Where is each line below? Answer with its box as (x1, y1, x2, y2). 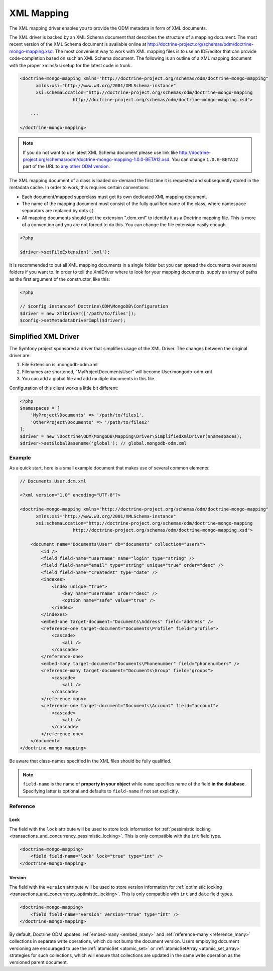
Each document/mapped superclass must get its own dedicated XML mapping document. (22, 194, 207, 200)
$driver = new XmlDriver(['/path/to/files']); (20, 310, 136, 316)
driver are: (9, 353, 31, 359)
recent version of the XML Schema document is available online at (9, 41, 147, 47)
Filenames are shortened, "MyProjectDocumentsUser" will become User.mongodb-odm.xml (22, 369, 212, 375)
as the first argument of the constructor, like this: (9, 276, 110, 282)
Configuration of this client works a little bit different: (9, 385, 118, 391)
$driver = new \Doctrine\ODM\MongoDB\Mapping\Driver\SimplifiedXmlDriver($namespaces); (20, 433, 242, 439)
